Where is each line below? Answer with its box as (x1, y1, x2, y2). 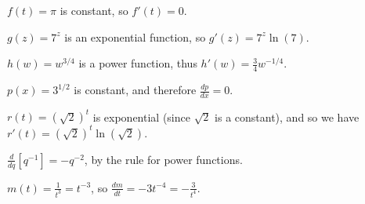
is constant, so (60, 2, 128, 18)
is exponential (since (92, 108, 190, 125)
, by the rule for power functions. (84, 151, 243, 167)
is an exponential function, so (64, 28, 206, 45)
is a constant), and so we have (215, 108, 360, 125)
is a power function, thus (78, 55, 197, 71)
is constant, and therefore (74, 82, 197, 98)
